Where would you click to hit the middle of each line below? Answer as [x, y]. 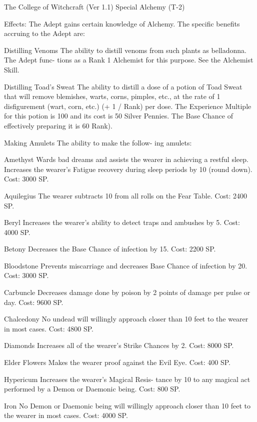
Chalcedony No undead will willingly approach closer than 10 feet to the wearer [126, 319]
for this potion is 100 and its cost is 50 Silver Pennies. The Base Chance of [118, 116]
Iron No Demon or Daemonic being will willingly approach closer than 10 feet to [127, 405]
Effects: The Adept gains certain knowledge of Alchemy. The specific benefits [122, 23]
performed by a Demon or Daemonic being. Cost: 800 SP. [92, 389]
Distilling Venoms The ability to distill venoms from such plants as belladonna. [125, 50]
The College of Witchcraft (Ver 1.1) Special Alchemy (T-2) [94, 6]
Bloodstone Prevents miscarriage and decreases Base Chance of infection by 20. [126, 265]
